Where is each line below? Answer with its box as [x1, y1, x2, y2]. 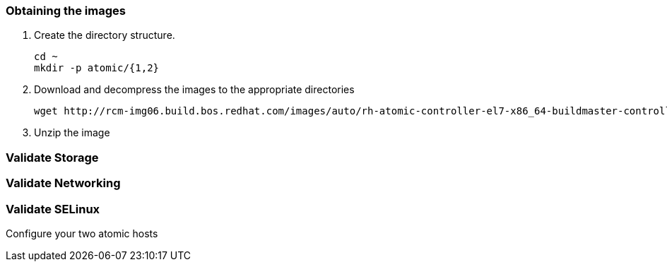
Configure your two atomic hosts [6, 227, 158, 239]
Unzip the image [34, 126, 110, 139]
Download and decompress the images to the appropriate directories [34, 83, 355, 96]
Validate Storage [6, 150, 99, 165]
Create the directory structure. [34, 29, 175, 42]
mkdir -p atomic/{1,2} [34, 62, 160, 74]
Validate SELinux [6, 201, 100, 216]
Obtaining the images [6, 4, 126, 18]
